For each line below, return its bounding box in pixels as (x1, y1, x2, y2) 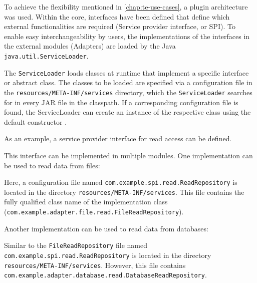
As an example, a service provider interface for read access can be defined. (4, 133, 232, 144)
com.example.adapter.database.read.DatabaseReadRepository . (4, 269, 207, 280)
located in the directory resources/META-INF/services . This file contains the (4, 186, 244, 197)
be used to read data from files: (4, 160, 100, 170)
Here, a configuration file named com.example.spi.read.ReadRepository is (4, 177, 237, 187)
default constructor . (4, 116, 67, 127)
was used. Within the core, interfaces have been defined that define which (4, 11, 230, 22)
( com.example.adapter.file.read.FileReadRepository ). (4, 206, 184, 216)
